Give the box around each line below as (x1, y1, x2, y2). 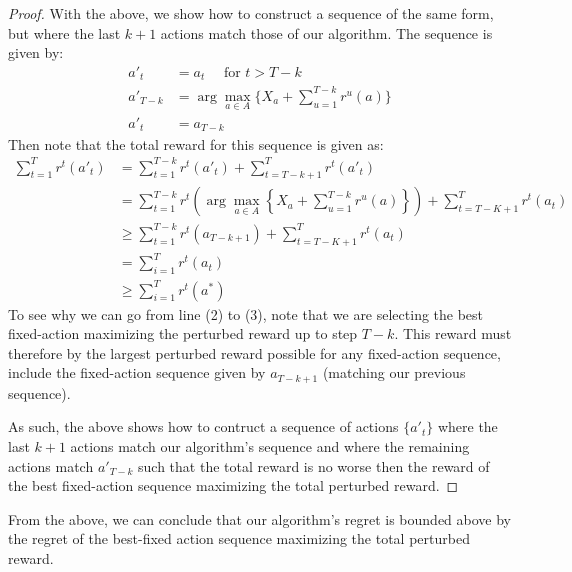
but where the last (8, 22, 121, 43)
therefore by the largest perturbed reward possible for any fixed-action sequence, (8, 342, 501, 363)
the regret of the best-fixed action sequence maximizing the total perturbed (8, 528, 470, 549)
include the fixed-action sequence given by (8, 362, 266, 383)
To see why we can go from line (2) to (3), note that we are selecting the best (8, 303, 484, 324)
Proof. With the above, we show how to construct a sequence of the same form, (8, 3, 494, 23)
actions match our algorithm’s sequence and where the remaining (70, 436, 470, 457)
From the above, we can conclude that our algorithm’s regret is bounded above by (8, 508, 511, 529)
